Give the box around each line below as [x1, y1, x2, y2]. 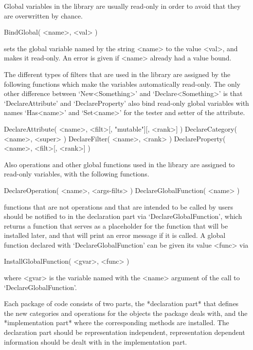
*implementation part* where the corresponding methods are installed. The [4, 317, 229, 328]
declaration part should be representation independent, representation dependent [4, 327, 245, 337]
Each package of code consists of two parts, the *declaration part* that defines [4, 298, 239, 309]
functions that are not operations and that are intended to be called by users [4, 201, 234, 212]
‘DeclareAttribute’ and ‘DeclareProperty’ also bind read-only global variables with [4, 97, 249, 108]
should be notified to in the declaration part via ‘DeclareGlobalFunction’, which [4, 211, 242, 221]
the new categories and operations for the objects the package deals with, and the [4, 308, 248, 318]
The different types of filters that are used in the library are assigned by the [4, 69, 231, 79]
